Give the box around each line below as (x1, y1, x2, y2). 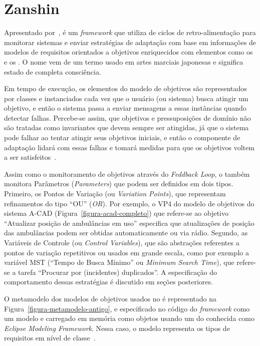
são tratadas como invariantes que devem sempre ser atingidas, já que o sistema (4, 122, 249, 133)
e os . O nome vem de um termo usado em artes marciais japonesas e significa (4, 56, 243, 67)
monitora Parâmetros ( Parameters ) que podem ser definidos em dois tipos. (4, 178, 233, 189)
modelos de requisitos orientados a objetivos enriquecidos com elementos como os (4, 47, 253, 57)
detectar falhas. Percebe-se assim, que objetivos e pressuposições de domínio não (4, 112, 251, 123)
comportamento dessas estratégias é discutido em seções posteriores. (4, 276, 213, 287)
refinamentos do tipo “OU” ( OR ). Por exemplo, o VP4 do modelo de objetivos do (4, 198, 254, 208)
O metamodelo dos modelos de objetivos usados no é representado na (4, 293, 217, 303)
